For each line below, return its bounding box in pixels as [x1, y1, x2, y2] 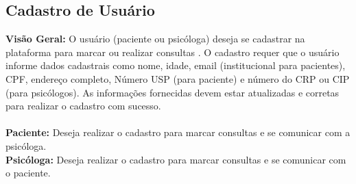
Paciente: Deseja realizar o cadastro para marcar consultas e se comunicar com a [5, 125, 351, 140]
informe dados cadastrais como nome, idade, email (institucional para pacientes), [5, 58, 346, 73]
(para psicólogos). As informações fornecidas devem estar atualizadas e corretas [5, 85, 340, 99]
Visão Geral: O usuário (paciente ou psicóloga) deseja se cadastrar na [5, 31, 305, 46]
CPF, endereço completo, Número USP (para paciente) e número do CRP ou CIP [5, 71, 350, 86]
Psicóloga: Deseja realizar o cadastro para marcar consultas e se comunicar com [5, 152, 346, 166]
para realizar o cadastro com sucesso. [5, 98, 161, 113]
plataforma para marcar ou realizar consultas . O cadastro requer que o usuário [5, 44, 340, 59]
